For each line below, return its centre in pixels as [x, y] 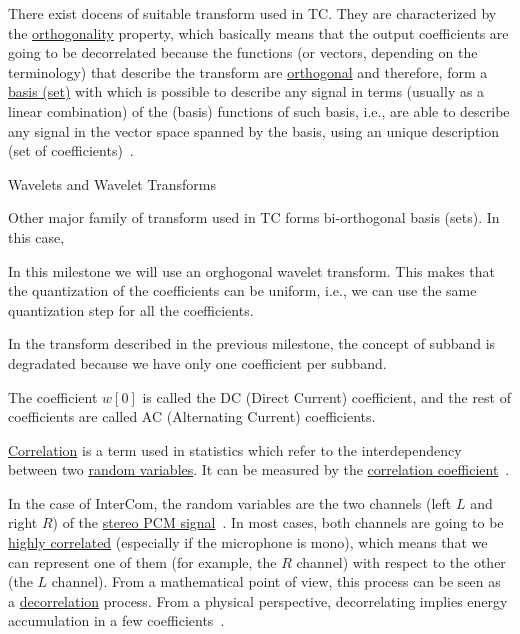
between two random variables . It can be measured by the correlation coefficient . [259, 469]
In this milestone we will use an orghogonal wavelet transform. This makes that [252, 270]
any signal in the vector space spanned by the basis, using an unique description [254, 130]
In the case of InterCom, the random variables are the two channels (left [230, 502]
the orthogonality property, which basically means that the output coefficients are [258, 32]
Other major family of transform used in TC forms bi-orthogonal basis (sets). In [254, 217]
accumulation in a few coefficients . [116, 620]
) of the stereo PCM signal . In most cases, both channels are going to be [278, 522]
